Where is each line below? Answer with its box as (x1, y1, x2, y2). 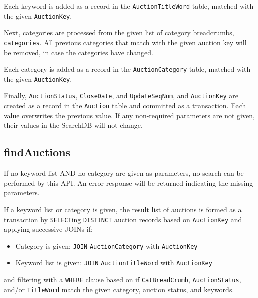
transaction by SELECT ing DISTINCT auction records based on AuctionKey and (4, 214, 242, 224)
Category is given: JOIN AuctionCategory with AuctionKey (15, 240, 198, 251)
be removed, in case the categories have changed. (4, 47, 153, 57)
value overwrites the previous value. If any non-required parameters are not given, (4, 110, 255, 120)
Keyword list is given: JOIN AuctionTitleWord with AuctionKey (15, 257, 212, 268)
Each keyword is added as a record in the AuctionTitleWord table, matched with (4, 1, 254, 11)
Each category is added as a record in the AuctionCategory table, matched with (4, 64, 251, 74)
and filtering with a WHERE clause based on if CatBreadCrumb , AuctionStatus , (4, 274, 241, 285)
